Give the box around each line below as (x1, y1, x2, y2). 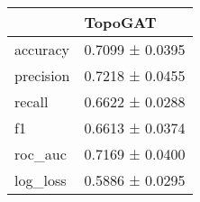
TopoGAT (84, 12, 157, 32)
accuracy (14, 39, 69, 60)
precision (14, 65, 70, 86)
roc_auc (14, 143, 67, 164)
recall (14, 91, 49, 112)
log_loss (14, 170, 67, 190)
